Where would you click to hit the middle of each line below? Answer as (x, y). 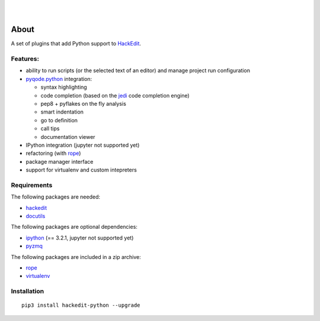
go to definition (59, 120)
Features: (25, 59)
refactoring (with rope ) (53, 153)
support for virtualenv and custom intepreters (81, 170)
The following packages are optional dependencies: (74, 227)
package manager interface (60, 161)
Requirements (32, 185)
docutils (36, 216)
